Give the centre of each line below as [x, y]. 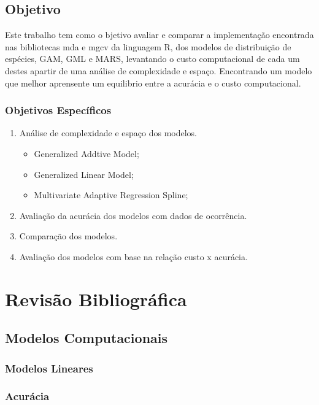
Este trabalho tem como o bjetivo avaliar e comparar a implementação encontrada [159, 35]
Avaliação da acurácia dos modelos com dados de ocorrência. [133, 215]
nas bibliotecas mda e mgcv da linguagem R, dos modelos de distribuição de [148, 46]
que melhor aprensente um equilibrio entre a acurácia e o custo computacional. [153, 83]
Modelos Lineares [49, 368]
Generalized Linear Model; [84, 174]
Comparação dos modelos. [68, 236]
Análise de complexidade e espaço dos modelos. [108, 133]
